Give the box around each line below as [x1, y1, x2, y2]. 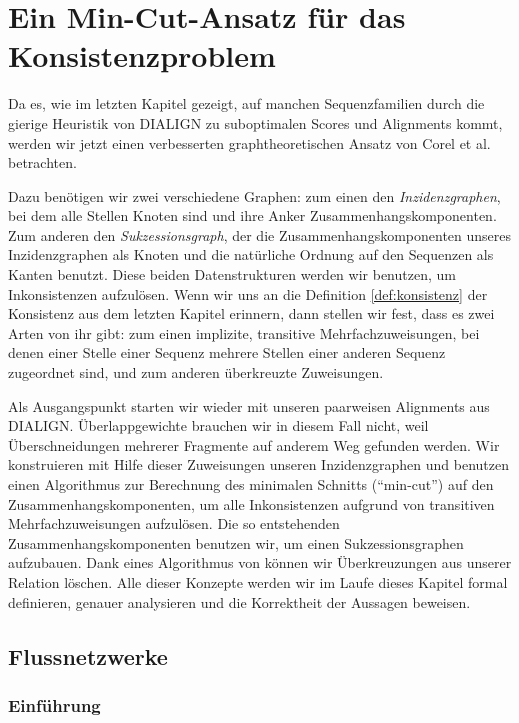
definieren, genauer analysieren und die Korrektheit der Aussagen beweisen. [8, 591, 471, 612]
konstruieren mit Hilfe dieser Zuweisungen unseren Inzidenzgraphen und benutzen [8, 454, 510, 475]
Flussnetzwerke [8, 640, 168, 671]
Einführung [8, 692, 101, 717]
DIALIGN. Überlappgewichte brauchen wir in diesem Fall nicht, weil [8, 415, 429, 436]
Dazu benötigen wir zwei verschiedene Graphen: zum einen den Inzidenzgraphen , [8, 185, 501, 206]
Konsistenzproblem [8, 35, 276, 76]
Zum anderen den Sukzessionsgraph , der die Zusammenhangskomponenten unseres [8, 224, 512, 245]
